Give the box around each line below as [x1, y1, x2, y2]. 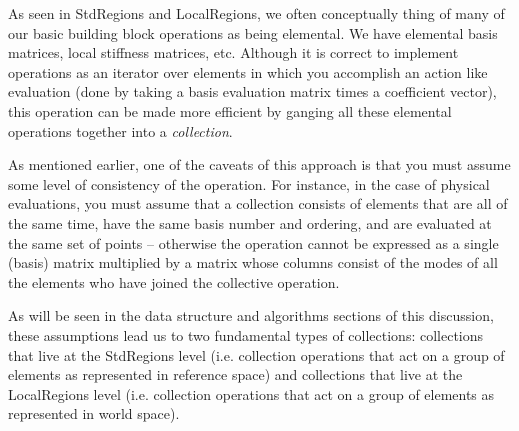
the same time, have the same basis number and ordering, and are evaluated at [8, 212, 492, 233]
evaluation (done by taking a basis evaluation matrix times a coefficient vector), [8, 81, 497, 102]
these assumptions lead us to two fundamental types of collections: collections [8, 324, 484, 345]
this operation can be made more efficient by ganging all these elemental [8, 100, 452, 121]
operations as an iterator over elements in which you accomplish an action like [8, 61, 488, 82]
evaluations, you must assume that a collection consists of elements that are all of [8, 193, 508, 214]
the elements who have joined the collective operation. [8, 271, 340, 292]
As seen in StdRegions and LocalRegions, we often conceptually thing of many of [8, 3, 505, 23]
